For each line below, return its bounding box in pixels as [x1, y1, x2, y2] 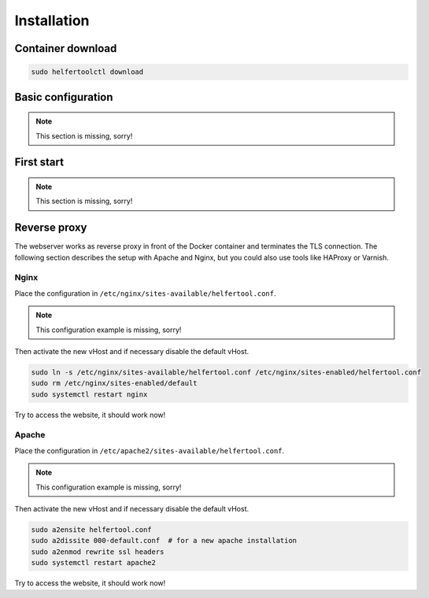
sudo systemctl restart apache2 [31, 559, 157, 567]
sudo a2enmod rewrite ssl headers [31, 547, 165, 556]
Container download [14, 42, 117, 55]
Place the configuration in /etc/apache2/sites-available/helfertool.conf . [14, 445, 285, 456]
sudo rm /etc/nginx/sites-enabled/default [31, 378, 198, 388]
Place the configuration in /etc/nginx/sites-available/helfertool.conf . [14, 288, 276, 298]
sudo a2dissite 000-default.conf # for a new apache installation [31, 536, 298, 545]
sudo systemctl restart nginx [31, 389, 148, 399]
